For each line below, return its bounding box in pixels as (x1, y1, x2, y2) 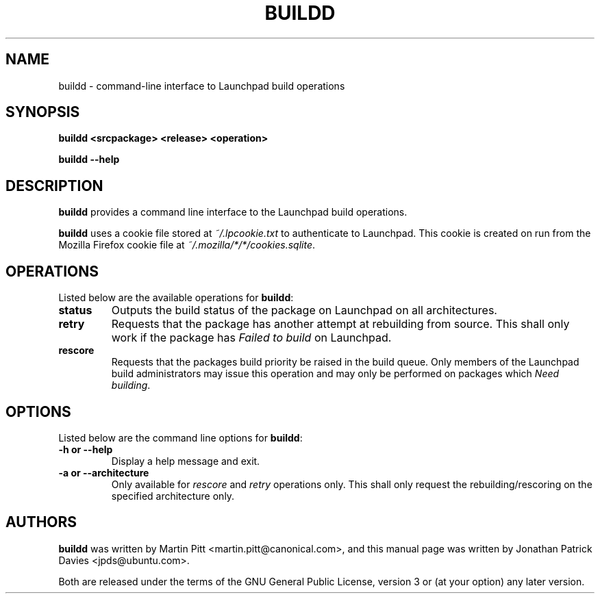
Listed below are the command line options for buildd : (58, 431, 303, 444)
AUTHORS (5, 513, 77, 531)
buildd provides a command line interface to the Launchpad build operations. (58, 206, 408, 218)
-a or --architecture (58, 466, 149, 479)
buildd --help (58, 153, 120, 166)
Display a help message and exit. (111, 455, 260, 467)
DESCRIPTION (5, 177, 103, 194)
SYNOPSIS (5, 103, 80, 121)
